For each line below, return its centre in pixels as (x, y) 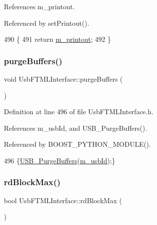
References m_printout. (39, 6)
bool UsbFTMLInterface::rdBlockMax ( (63, 200)
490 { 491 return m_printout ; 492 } (58, 39)
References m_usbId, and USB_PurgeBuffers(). (76, 128)
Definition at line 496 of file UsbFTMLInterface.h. (79, 112)
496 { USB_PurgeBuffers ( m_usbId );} (60, 160)
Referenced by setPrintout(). (47, 23)
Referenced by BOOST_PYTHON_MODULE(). (78, 144)
